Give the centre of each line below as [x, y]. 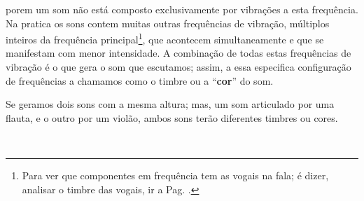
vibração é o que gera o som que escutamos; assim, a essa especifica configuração [178, 67]
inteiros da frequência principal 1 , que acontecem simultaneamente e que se [165, 38]
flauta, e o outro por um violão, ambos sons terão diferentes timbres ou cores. [172, 117]
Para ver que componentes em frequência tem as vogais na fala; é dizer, [175, 175]
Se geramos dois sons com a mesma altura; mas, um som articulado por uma [170, 104]
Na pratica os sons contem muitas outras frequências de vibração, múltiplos [168, 23]
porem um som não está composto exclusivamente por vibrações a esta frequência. [182, 9]
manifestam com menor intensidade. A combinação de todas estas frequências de [178, 53]
